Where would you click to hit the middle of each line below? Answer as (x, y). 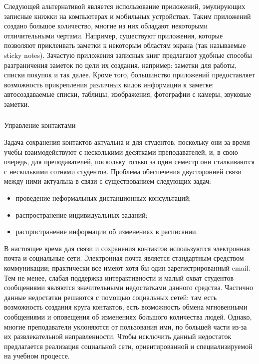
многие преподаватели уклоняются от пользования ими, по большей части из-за (126, 326)
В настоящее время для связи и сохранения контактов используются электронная (127, 248)
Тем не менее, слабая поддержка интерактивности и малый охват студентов (119, 277)
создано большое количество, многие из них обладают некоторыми (106, 26)
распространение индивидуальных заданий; (82, 214)
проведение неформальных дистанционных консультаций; (103, 198)
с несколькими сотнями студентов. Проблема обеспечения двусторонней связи (123, 171)
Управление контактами (40, 125)
